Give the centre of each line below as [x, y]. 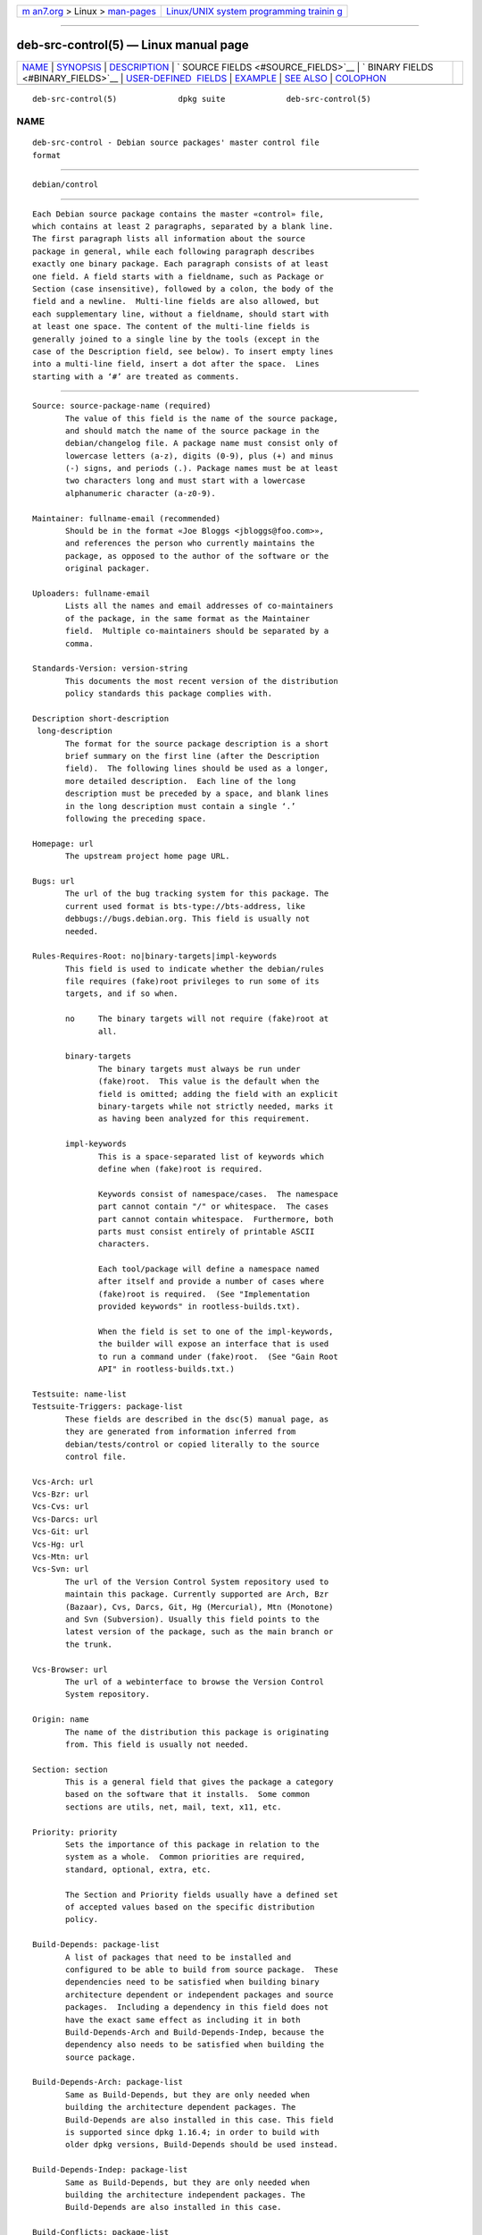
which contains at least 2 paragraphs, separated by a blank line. [183, 227]
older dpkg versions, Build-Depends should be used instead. [202, 2145]
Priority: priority [75, 1832]
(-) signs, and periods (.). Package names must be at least [202, 468]
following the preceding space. [136, 818]
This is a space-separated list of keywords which [212, 1156]
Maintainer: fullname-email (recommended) [127, 518]
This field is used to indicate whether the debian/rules [195, 969]
